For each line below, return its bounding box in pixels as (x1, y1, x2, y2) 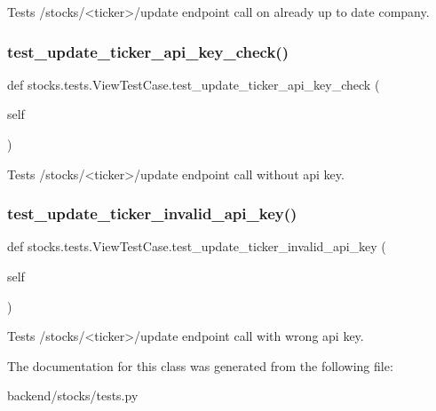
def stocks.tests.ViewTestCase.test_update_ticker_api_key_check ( (7, 75, 380, 93)
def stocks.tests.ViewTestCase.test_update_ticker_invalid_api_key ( (7, 237, 386, 256)
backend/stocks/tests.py (7, 386, 139, 405)
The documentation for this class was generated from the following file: (7, 356, 393, 375)
